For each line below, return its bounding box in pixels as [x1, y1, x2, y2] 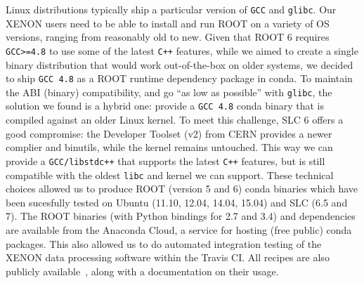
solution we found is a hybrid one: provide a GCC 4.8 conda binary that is [6, 98, 325, 113]
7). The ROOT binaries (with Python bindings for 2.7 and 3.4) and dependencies [6, 209, 356, 223]
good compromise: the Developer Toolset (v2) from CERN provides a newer [6, 126, 332, 140]
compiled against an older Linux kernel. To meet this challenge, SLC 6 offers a [6, 112, 344, 127]
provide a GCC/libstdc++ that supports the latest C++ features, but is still [6, 153, 325, 168]
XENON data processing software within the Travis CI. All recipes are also [6, 250, 330, 265]
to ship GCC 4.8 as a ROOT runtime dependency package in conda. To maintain [6, 71, 353, 86]
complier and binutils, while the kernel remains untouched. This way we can [6, 140, 333, 154]
